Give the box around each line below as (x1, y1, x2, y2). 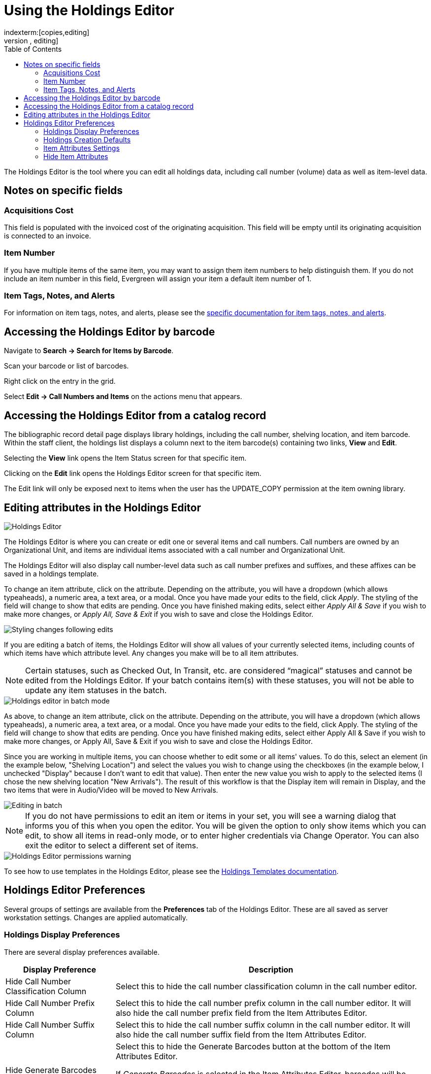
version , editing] (4, 36, 59, 45)
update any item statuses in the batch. (25, 685, 167, 695)
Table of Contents (4, 44, 62, 53)
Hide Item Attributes (43, 152, 108, 161)
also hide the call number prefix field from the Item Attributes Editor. (116, 1007, 367, 1018)
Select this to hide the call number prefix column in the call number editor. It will (116, 998, 411, 1008)
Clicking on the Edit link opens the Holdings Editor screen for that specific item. (4, 469, 262, 478)
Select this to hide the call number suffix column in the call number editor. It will (116, 1019, 410, 1030)
